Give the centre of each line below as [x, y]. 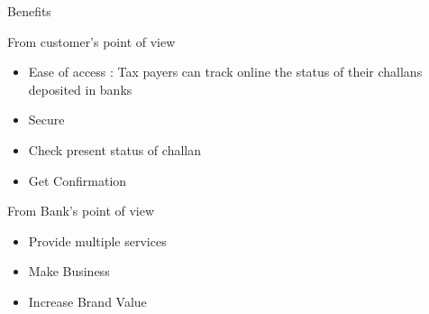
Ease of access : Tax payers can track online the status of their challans [225, 72]
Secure [46, 120]
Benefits [29, 11]
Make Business [69, 271]
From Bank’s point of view [81, 211]
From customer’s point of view [91, 41]
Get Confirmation [78, 180]
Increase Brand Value [87, 301]
